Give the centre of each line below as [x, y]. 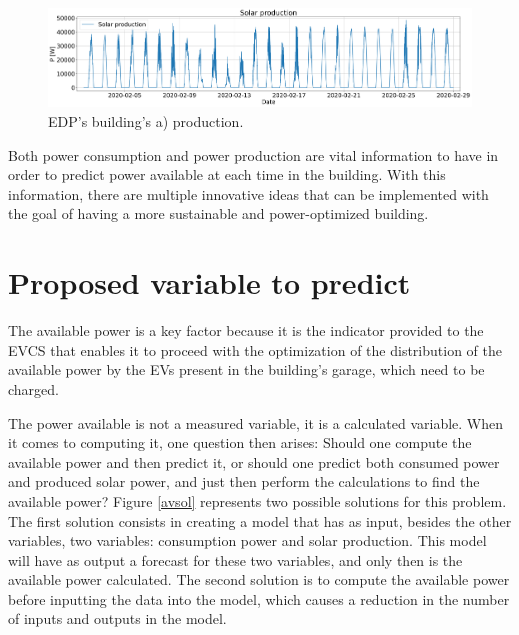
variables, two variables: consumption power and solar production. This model [247, 540]
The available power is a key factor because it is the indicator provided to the [246, 330]
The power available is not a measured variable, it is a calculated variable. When [256, 422]
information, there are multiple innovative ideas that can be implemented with [248, 193]
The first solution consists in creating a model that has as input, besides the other [260, 520]
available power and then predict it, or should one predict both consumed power [254, 461]
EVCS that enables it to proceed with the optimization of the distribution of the [255, 349]
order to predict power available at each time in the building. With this [227, 174]
